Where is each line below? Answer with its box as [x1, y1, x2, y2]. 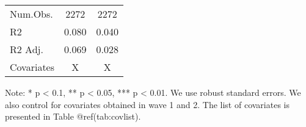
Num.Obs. [10, 7, 53, 21]
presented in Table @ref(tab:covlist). [5, 110, 141, 123]
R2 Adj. [10, 42, 43, 56]
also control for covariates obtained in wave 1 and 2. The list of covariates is [5, 98, 290, 111]
